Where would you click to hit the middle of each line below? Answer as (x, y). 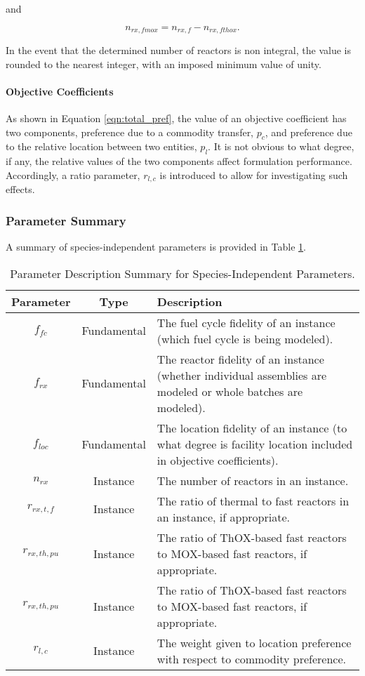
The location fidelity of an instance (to (252, 428)
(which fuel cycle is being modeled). (245, 338)
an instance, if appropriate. (223, 517)
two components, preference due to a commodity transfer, (130, 132)
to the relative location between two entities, (101, 146)
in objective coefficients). (218, 460)
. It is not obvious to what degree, (281, 146)
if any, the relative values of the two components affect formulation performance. (179, 161)
